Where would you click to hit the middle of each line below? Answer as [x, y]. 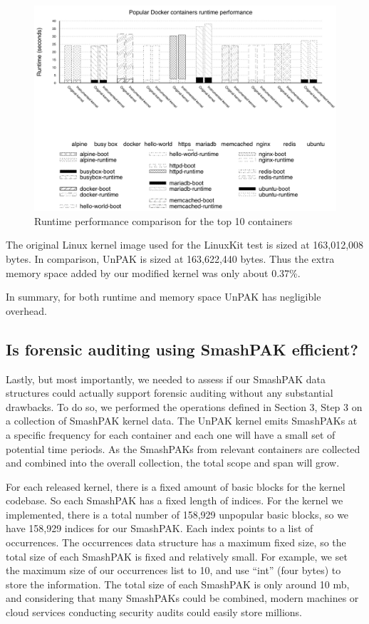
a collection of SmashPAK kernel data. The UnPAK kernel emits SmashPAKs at [182, 421]
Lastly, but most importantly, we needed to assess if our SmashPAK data [166, 379]
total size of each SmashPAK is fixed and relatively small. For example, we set [177, 556]
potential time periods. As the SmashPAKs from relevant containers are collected [183, 448]
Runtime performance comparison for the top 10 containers [163, 220]
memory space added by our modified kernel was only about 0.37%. [153, 272]
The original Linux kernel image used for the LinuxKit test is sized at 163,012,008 [185, 245]
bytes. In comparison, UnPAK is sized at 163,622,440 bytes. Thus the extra [170, 258]
